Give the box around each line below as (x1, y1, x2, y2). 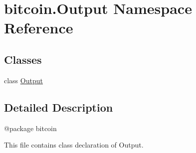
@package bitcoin (4, 123, 57, 133)
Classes (4, 51, 42, 67)
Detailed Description (4, 99, 113, 115)
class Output (4, 75, 43, 85)
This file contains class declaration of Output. (4, 140, 144, 150)
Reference (4, 17, 73, 38)
